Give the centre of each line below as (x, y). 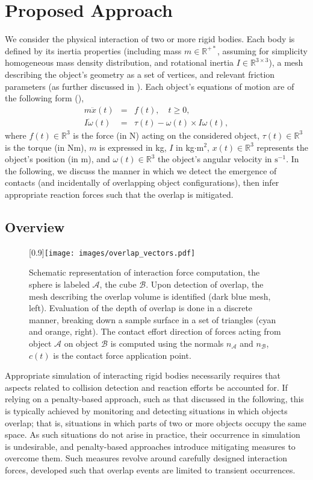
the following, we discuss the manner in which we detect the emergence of (141, 170)
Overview (35, 226)
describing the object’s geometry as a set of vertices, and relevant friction (140, 74)
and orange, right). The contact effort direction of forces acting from (155, 331)
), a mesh (286, 62)
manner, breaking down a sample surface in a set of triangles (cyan (153, 319)
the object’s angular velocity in (215, 159)
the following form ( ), (45, 98)
